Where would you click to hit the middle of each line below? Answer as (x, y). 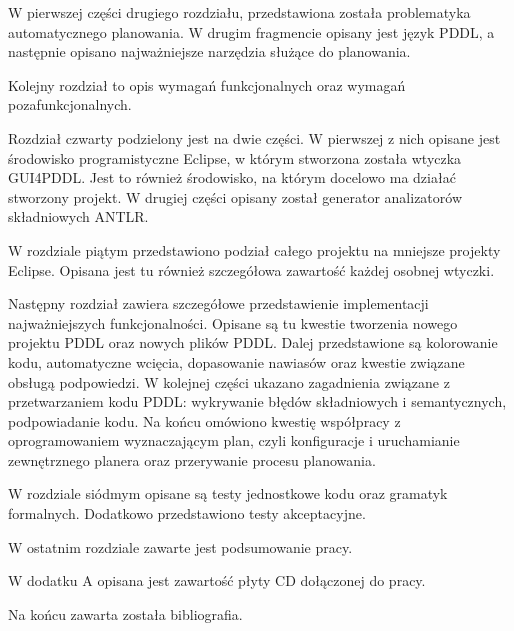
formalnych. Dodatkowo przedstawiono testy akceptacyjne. (187, 513)
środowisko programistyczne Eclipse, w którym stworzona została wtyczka (235, 157)
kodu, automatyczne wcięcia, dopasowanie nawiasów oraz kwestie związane (236, 361)
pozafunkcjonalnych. (70, 104)
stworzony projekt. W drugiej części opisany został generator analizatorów (235, 196)
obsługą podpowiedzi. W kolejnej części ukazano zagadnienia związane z (229, 381)
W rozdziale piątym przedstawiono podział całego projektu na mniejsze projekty (254, 249)
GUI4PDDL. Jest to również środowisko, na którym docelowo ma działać (232, 177)
